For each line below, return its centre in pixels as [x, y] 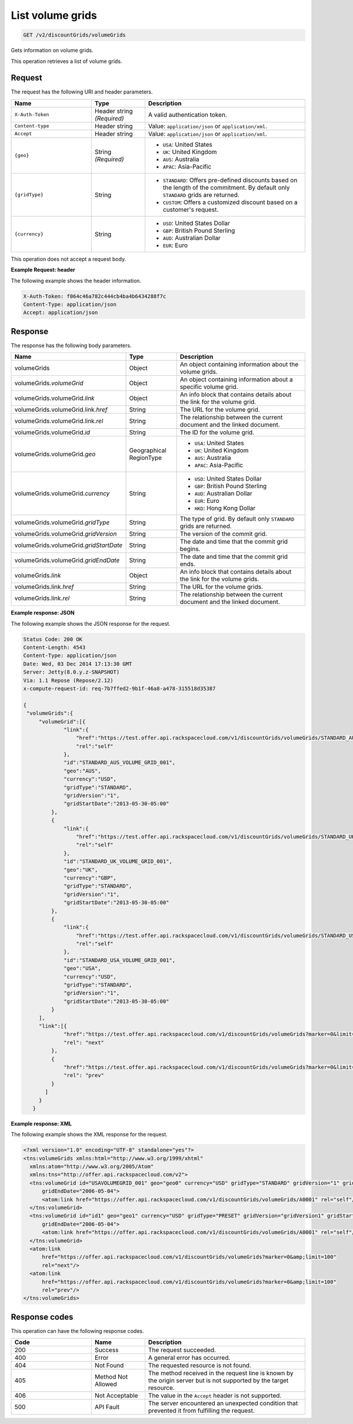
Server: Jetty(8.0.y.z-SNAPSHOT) [71, 672]
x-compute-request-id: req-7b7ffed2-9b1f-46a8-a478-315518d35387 [119, 688]
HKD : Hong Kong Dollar [225, 508]
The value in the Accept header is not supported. [215, 1396]
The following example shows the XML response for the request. [89, 1135]
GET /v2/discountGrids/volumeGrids [74, 35]
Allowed [106, 1384]
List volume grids [54, 15]
